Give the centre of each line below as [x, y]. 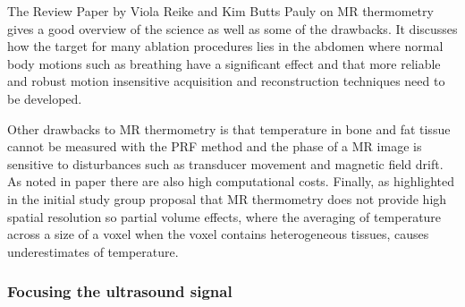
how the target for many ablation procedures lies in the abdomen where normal [225, 46]
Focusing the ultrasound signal [120, 291]
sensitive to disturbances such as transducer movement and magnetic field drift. [225, 163]
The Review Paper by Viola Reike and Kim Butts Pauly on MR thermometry [220, 11]
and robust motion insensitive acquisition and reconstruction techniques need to [226, 81]
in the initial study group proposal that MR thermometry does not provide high [227, 198]
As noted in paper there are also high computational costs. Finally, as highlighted [231, 181]
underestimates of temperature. [93, 251]
